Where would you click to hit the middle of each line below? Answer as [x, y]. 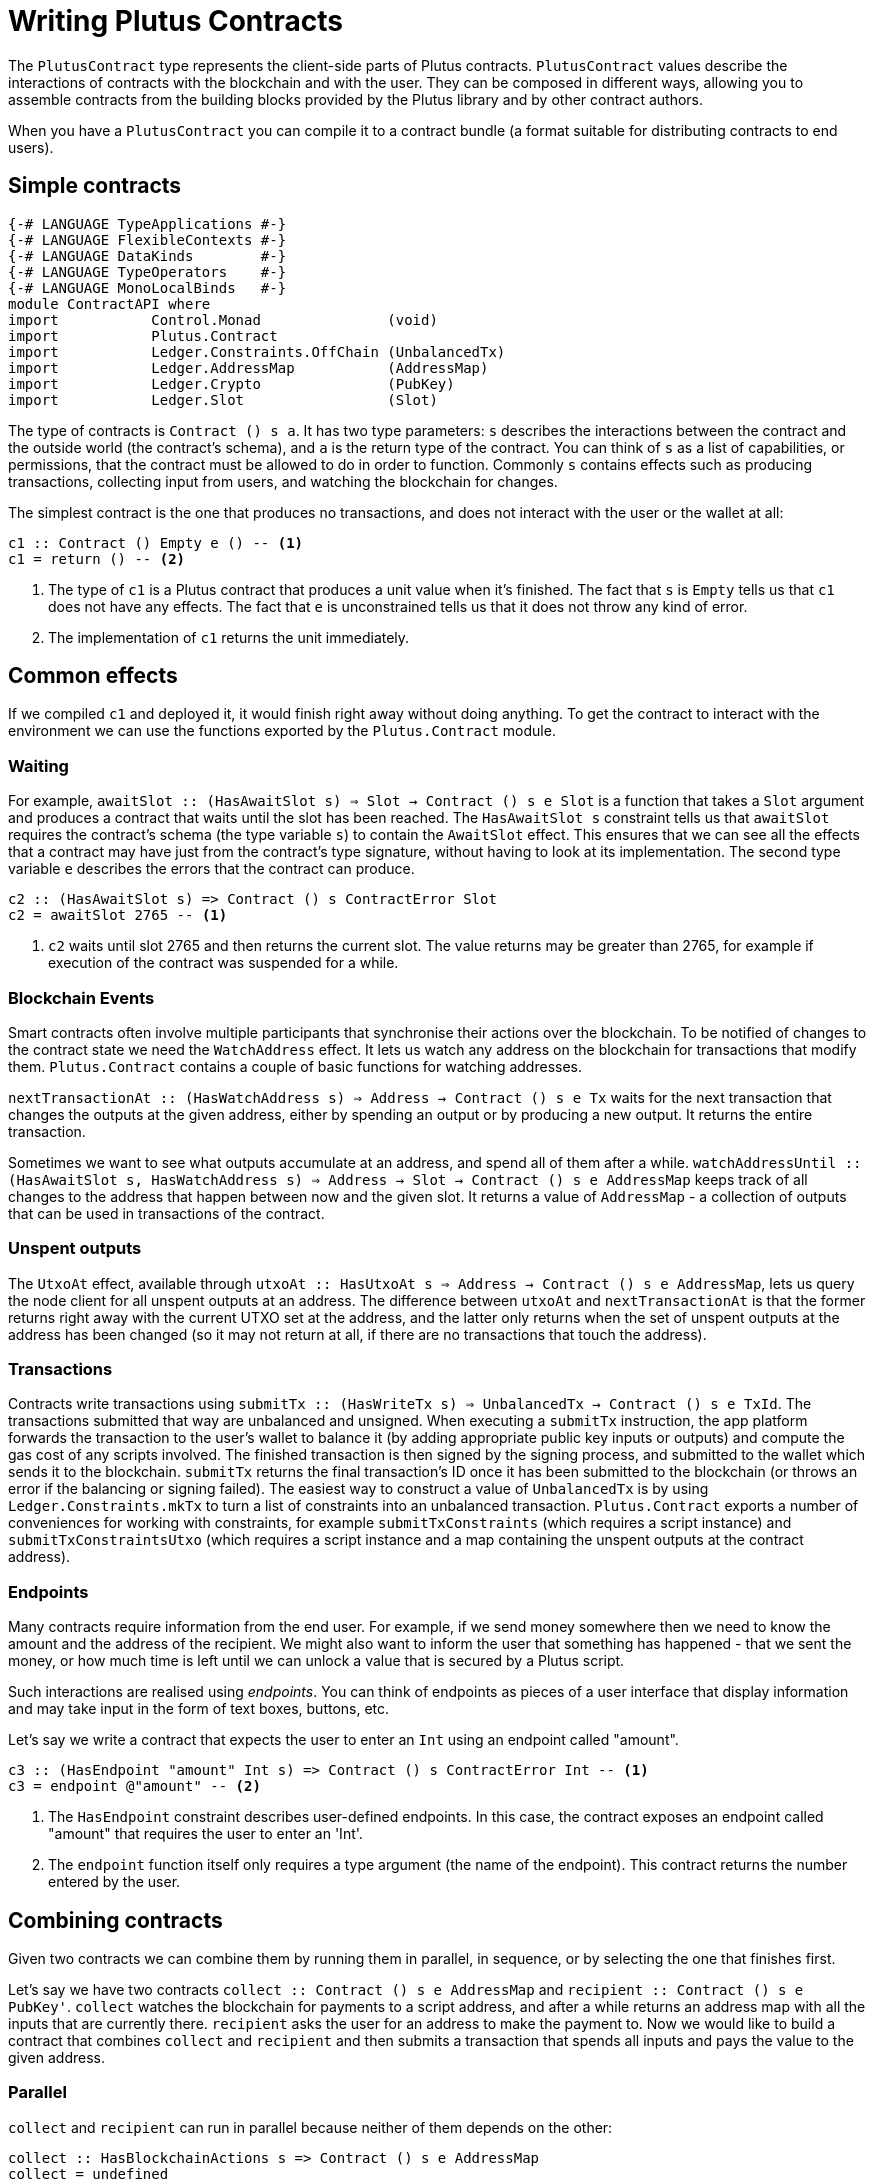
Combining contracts [115, 1920]
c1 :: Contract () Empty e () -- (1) [156, 542]
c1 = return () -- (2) [97, 558]
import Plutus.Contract [143, 335]
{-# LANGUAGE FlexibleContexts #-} [147, 239]
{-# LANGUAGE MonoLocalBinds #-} [147, 287]
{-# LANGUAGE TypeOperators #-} [147, 271]
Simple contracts [95, 186]
